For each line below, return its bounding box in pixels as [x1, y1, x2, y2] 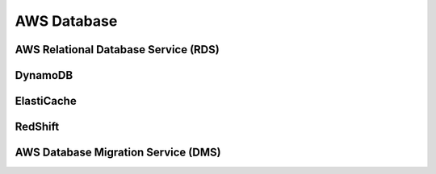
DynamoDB [15, 68, 73, 82]
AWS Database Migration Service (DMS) [15, 146, 221, 159]
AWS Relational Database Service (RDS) [15, 43, 220, 56]
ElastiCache [15, 94, 77, 108]
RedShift [15, 120, 60, 134]
